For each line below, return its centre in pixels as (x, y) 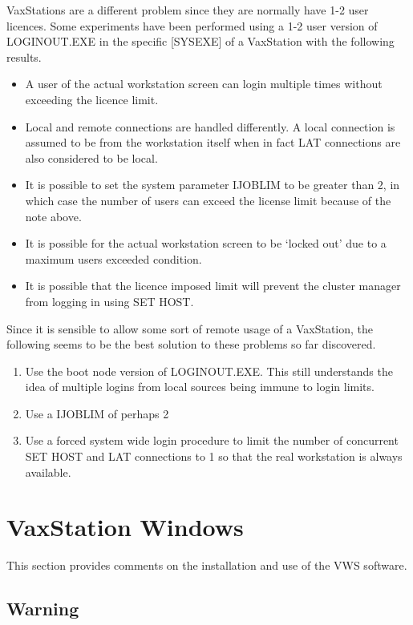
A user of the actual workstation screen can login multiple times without (204, 84)
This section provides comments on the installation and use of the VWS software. (207, 565)
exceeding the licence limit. (92, 99)
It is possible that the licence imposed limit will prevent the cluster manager (213, 286)
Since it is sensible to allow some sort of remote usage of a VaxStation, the (190, 328)
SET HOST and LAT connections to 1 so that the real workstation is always (214, 456)
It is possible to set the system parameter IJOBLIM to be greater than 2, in (213, 185)
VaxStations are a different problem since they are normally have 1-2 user (188, 10)
